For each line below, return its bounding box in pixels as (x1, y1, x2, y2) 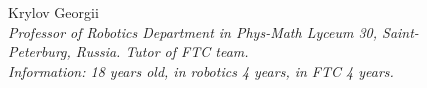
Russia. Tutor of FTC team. (75, 41, 249, 62)
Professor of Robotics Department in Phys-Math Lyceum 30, (8, 21, 378, 42)
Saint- (382, 21, 419, 42)
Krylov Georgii (8, 2, 99, 22)
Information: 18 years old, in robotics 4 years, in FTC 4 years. (8, 60, 394, 81)
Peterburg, (8, 41, 71, 62)
